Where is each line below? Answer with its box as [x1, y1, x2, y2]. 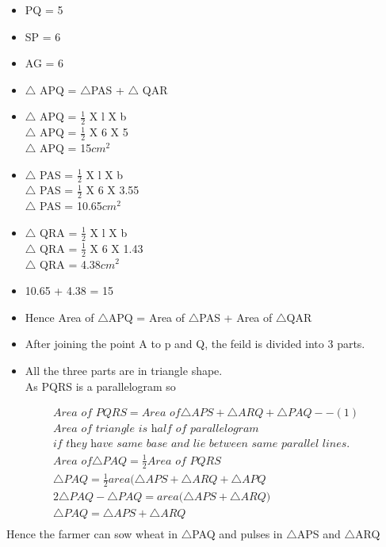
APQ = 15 [40, 140, 92, 156]
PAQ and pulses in [192, 526, 283, 542]
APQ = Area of [108, 308, 185, 325]
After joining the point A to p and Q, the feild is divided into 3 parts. [25, 335, 365, 352]
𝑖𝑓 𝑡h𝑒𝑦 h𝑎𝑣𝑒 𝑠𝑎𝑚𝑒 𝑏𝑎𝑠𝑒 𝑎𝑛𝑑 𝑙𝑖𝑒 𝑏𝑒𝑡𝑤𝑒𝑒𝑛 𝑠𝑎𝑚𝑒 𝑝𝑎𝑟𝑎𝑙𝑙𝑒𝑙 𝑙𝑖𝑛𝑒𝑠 [53, 438, 347, 450]
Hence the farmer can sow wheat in [6, 526, 178, 542]
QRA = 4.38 [40, 255, 101, 272]
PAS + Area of [199, 308, 273, 325]
